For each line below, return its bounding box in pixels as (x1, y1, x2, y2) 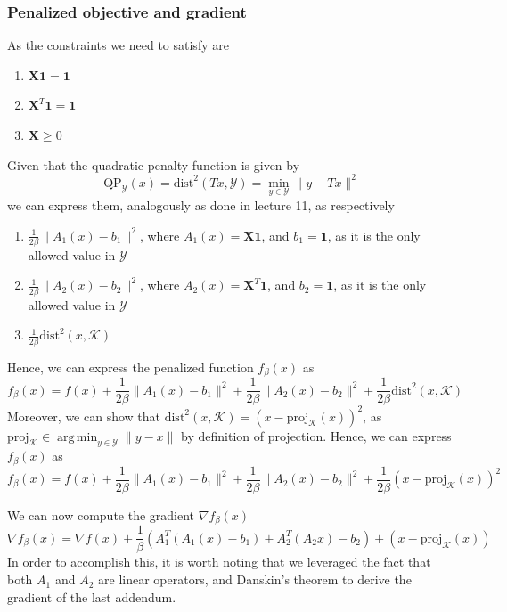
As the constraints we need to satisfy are (7, 36, 229, 54)
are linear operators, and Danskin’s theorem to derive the (98, 570, 412, 589)
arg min (57, 430, 98, 444)
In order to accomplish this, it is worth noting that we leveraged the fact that (7, 552, 431, 571)
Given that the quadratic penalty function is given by (7, 155, 300, 174)
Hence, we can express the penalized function (7, 357, 254, 376)
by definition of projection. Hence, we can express (181, 426, 452, 445)
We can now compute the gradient (7, 505, 195, 524)
